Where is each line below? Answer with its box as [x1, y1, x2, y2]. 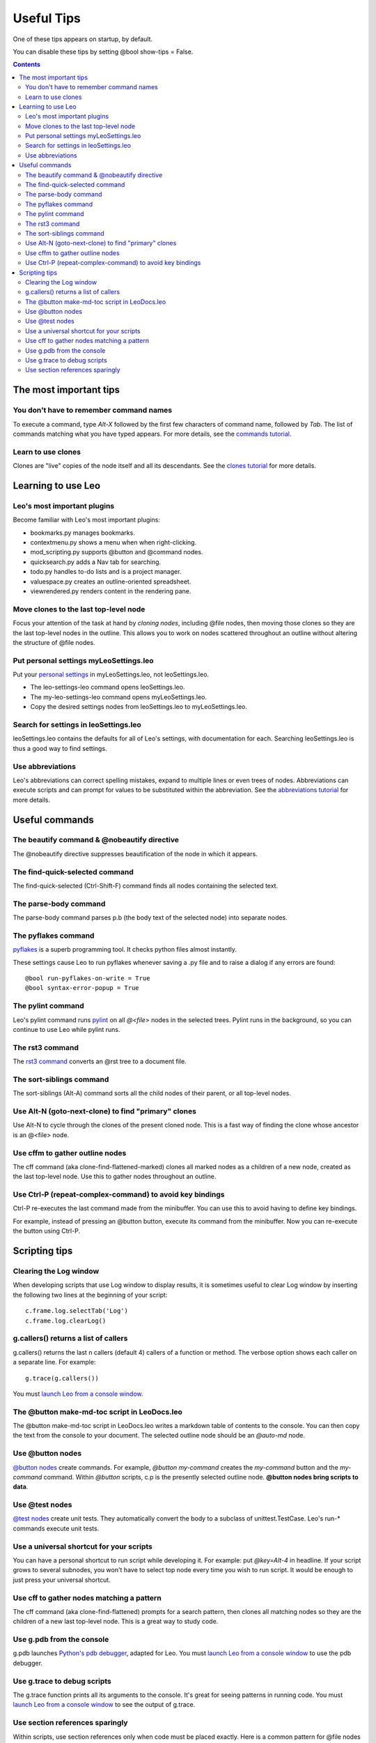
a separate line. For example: [13, 1358, 96, 1367]
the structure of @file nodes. [13, 638, 95, 646]
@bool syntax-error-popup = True [25, 984, 139, 992]
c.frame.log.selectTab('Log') [25, 1307, 129, 1315]
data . [13, 1482, 29, 1491]
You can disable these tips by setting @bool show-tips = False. [13, 47, 194, 56]
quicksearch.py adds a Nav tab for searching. [30, 558, 162, 566]
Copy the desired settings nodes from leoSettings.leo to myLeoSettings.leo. [30, 703, 247, 711]
